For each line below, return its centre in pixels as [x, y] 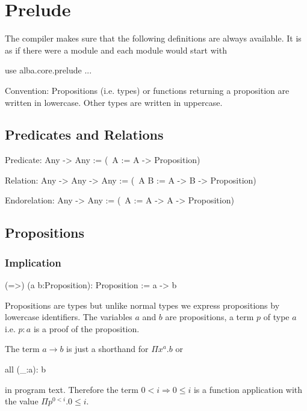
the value [22, 401]
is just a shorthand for [107, 349]
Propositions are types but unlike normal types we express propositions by [142, 305]
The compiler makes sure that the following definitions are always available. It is [153, 38]
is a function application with [248, 389]
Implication [33, 262]
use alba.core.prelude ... [48, 70]
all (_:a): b [26, 369]
